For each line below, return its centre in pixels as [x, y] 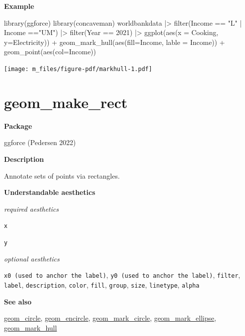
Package [18, 126]
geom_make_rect [66, 102]
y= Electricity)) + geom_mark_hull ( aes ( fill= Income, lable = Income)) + [115, 42]
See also [18, 301]
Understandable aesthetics [50, 192]
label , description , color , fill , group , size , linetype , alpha [102, 284]
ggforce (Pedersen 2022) [40, 142]
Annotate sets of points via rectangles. [62, 175]
